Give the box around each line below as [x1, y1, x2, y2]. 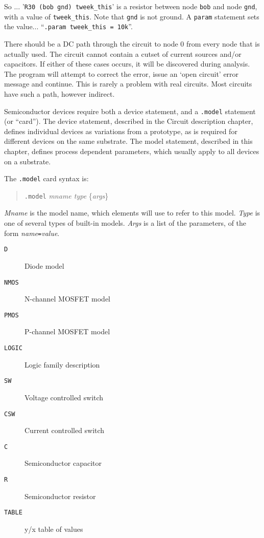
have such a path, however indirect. [4, 88, 115, 99]
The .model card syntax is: [4, 173, 89, 184]
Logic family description [25, 359, 100, 370]
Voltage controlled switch [25, 392, 104, 402]
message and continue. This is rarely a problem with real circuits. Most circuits [4, 78, 252, 89]
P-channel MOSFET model [25, 326, 110, 337]
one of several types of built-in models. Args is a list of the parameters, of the [4, 218, 247, 228]
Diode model [25, 260, 64, 271]
